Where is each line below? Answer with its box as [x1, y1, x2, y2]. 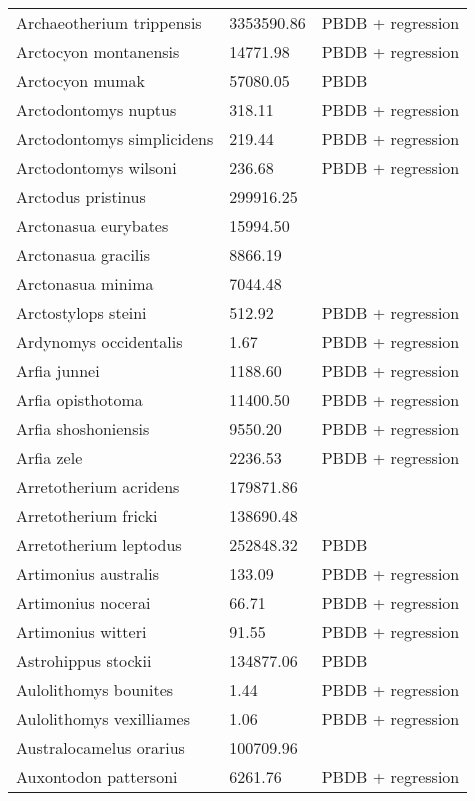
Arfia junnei [16, 359, 100, 382]
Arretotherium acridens [16, 475, 180, 498]
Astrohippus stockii [16, 649, 152, 672]
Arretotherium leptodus [16, 533, 182, 556]
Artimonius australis [16, 562, 160, 585]
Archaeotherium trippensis [16, 11, 202, 34]
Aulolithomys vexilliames [16, 707, 190, 730]
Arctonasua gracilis [16, 243, 151, 266]
